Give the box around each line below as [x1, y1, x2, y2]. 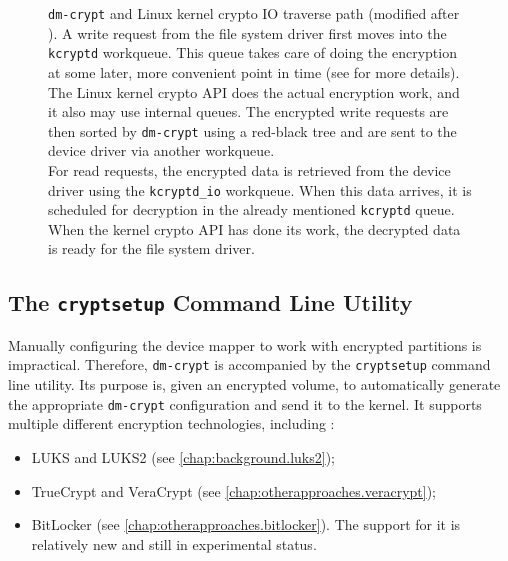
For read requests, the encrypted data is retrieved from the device [48, 159, 451, 180]
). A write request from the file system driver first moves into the [48, 22, 447, 43]
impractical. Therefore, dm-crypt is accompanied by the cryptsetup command [8, 354, 491, 375]
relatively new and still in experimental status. [31, 533, 317, 554]
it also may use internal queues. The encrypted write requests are [48, 101, 449, 122]
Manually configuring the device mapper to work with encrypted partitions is [8, 334, 482, 355]
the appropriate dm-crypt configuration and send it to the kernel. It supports [8, 393, 482, 414]
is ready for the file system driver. [48, 238, 255, 259]
